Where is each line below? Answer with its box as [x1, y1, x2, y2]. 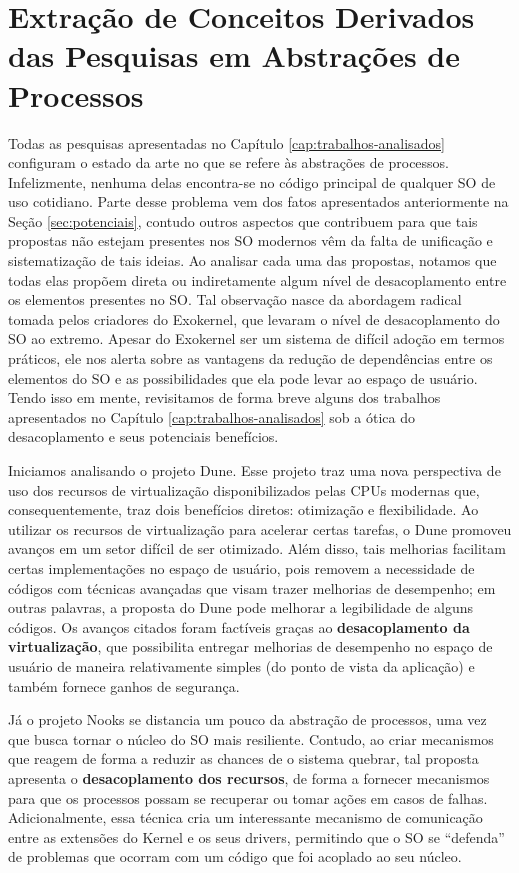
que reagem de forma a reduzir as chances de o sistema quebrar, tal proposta [8, 748, 479, 769]
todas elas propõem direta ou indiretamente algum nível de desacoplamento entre [8, 269, 507, 290]
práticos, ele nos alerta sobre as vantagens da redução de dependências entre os [8, 348, 493, 369]
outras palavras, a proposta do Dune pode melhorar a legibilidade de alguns [8, 597, 474, 618]
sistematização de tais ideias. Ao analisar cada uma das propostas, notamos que [8, 250, 497, 271]
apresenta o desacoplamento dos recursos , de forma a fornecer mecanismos [8, 767, 490, 788]
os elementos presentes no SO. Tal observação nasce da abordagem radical [8, 289, 462, 310]
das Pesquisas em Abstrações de [8, 35, 461, 76]
